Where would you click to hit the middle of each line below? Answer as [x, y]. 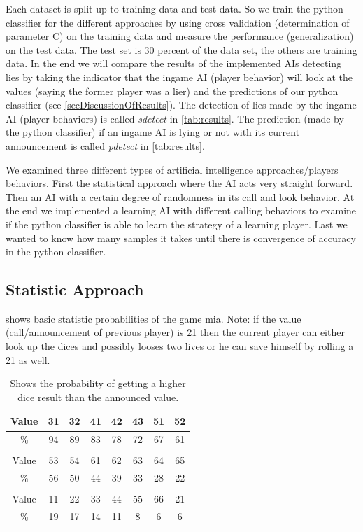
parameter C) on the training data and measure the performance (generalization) [180, 36]
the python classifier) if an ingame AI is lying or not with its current [153, 132]
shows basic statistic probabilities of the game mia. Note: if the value [154, 318]
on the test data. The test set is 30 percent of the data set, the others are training [181, 49]
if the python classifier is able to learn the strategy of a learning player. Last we [177, 224]
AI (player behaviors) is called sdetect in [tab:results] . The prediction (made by [175, 118]
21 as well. [28, 359]
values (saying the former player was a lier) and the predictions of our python [172, 91]
